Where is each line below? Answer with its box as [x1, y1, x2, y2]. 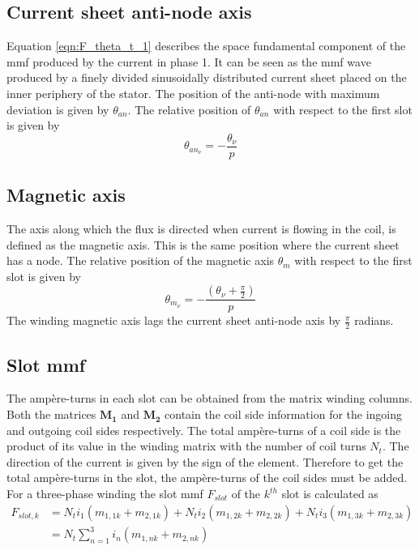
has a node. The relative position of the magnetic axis [6, 252, 275, 269]
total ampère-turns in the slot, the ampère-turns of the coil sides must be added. [6, 469, 408, 486]
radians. [354, 312, 394, 329]
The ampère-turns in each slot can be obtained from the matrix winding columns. [6, 390, 413, 407]
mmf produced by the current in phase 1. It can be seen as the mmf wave [6, 53, 371, 70]
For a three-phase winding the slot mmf [6, 485, 203, 502]
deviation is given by [6, 100, 109, 117]
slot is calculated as [281, 485, 378, 502]
